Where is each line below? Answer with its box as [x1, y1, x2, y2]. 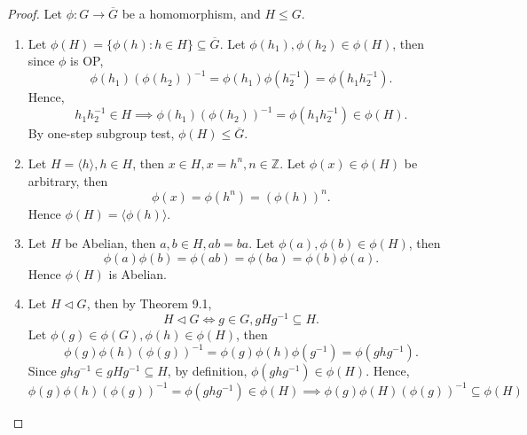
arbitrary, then [28, 171, 108, 190]
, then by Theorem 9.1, [86, 294, 212, 313]
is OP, [70, 51, 104, 70]
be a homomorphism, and [122, 4, 261, 22]
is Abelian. [108, 264, 167, 283]
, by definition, [167, 361, 248, 380]
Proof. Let [7, 4, 62, 22]
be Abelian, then [65, 234, 156, 252]
